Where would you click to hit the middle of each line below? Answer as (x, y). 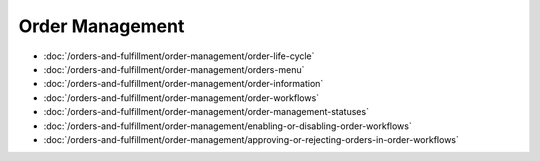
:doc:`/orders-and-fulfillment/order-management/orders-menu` (174, 69)
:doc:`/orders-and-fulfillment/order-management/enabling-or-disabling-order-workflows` (227, 126)
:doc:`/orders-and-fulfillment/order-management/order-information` (183, 84)
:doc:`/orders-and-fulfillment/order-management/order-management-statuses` (206, 112)
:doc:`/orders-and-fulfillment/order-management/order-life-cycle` (179, 56)
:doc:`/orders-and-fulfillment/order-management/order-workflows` (181, 97)
